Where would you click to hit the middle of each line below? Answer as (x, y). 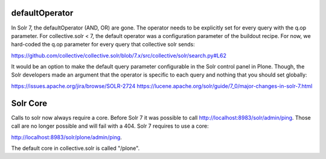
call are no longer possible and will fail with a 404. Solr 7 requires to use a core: (110, 126)
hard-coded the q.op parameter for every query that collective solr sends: (103, 45)
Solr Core (29, 103)
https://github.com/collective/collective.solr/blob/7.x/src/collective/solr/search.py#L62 (119, 55)
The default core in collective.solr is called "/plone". (75, 148)
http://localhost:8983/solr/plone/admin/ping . (66, 137)
